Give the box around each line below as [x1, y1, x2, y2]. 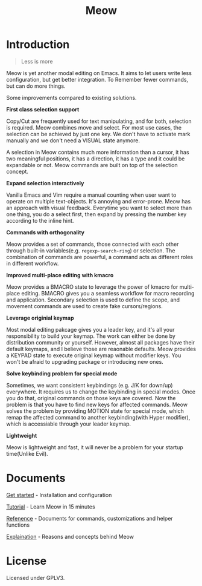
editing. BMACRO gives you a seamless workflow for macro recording [21, 289, 195, 297]
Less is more [21, 58, 53, 65]
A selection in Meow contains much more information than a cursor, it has [6, 148, 189, 156]
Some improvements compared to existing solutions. [6, 94, 137, 101]
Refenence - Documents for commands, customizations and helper [6, 515, 173, 522]
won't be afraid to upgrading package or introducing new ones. [6, 358, 164, 365]
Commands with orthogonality [6, 228, 84, 236]
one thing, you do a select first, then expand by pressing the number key [6, 210, 187, 218]
